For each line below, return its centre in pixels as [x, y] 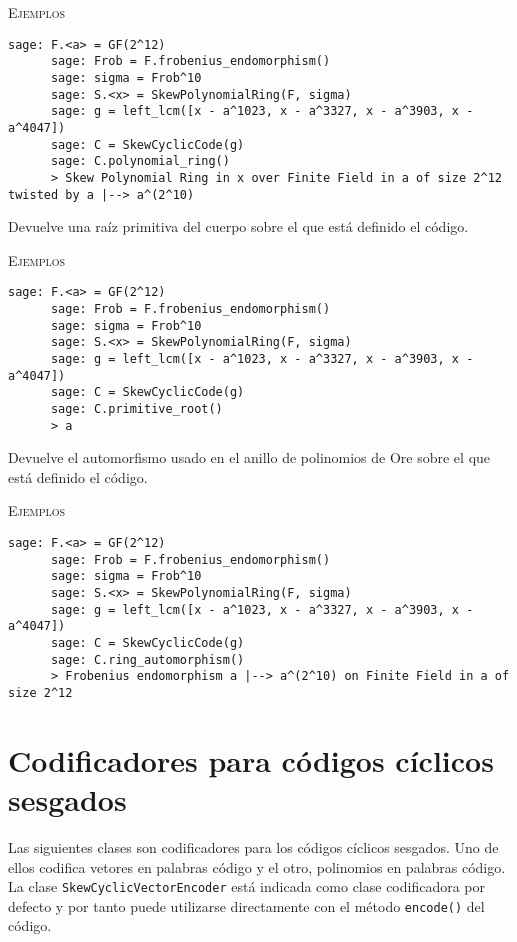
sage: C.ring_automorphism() [147, 659]
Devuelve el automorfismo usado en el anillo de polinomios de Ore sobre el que [249, 457]
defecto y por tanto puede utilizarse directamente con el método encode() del [246, 905]
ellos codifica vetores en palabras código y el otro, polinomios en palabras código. [257, 866]
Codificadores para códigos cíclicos [251, 759]
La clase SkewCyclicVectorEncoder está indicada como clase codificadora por [247, 886]
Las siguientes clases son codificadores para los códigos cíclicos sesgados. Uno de [253, 846]
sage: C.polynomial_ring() [140, 161]
